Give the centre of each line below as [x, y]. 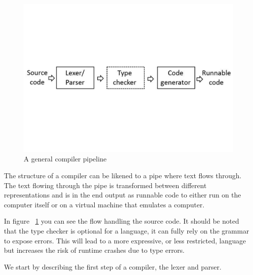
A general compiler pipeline [65, 159]
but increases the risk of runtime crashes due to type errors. [94, 250]
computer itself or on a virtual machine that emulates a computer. [104, 204]
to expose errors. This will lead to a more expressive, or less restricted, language [125, 240]
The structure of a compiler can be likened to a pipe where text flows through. [123, 175]
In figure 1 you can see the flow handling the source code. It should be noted [122, 221]
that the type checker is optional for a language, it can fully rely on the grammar [126, 230]
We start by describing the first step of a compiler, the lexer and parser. [113, 266]
